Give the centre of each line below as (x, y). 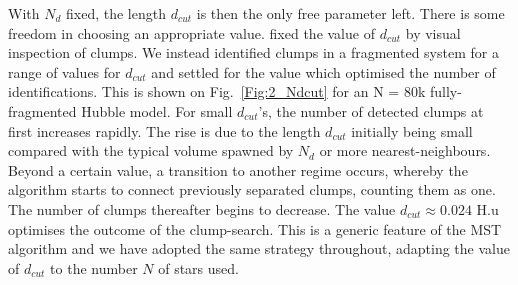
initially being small (412, 130)
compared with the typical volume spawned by (151, 150)
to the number (94, 267)
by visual (433, 32)
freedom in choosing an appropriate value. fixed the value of (191, 32)
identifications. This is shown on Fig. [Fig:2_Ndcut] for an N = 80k (217, 91)
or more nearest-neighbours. (405, 150)
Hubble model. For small (157, 110)
